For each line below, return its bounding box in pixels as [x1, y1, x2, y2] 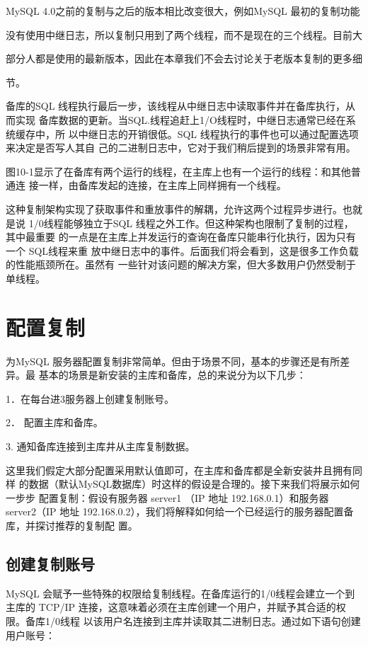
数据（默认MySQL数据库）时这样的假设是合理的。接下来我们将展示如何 [28, 476, 360, 491]
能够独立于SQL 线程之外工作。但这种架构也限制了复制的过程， [63, 215, 354, 230]
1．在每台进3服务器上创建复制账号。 [6, 391, 174, 406]
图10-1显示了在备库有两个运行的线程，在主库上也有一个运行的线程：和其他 [6, 164, 351, 178]
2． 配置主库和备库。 [6, 415, 103, 430]
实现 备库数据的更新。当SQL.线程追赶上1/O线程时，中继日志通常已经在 [15, 112, 346, 127]
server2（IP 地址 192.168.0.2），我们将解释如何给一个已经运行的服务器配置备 [6, 504, 354, 519]
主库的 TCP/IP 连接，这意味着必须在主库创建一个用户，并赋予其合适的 [6, 600, 336, 614]
